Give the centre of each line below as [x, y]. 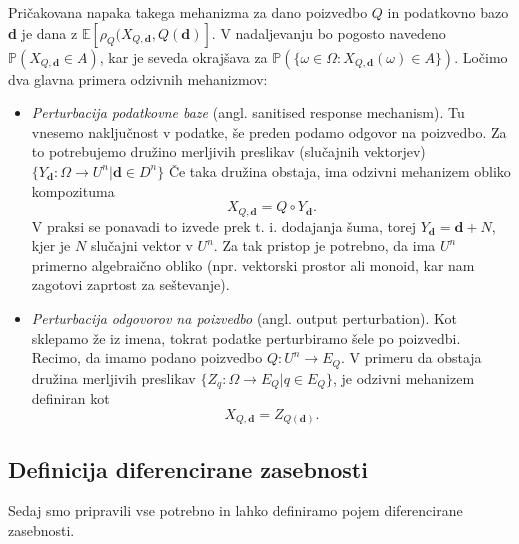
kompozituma [73, 190]
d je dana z [43, 32]
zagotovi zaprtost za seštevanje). [130, 284]
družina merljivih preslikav [113, 377]
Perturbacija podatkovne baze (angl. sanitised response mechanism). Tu [248, 112]
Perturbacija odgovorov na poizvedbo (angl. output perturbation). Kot [244, 317]
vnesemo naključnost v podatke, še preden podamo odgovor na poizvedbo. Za [269, 131]
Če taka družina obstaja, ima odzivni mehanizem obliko [339, 170]
